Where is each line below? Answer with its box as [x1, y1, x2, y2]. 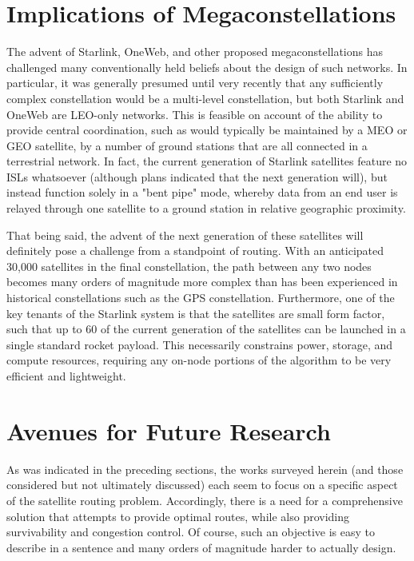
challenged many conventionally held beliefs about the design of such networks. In [6, 58, 408, 75]
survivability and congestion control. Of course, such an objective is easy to [6, 523, 376, 540]
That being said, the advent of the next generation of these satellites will [6, 226, 364, 243]
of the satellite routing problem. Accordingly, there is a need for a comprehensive [6, 491, 403, 508]
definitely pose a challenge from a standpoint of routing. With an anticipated [6, 242, 384, 259]
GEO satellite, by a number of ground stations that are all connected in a [6, 137, 368, 153]
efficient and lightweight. [6, 368, 126, 384]
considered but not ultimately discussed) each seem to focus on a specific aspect [6, 476, 398, 493]
